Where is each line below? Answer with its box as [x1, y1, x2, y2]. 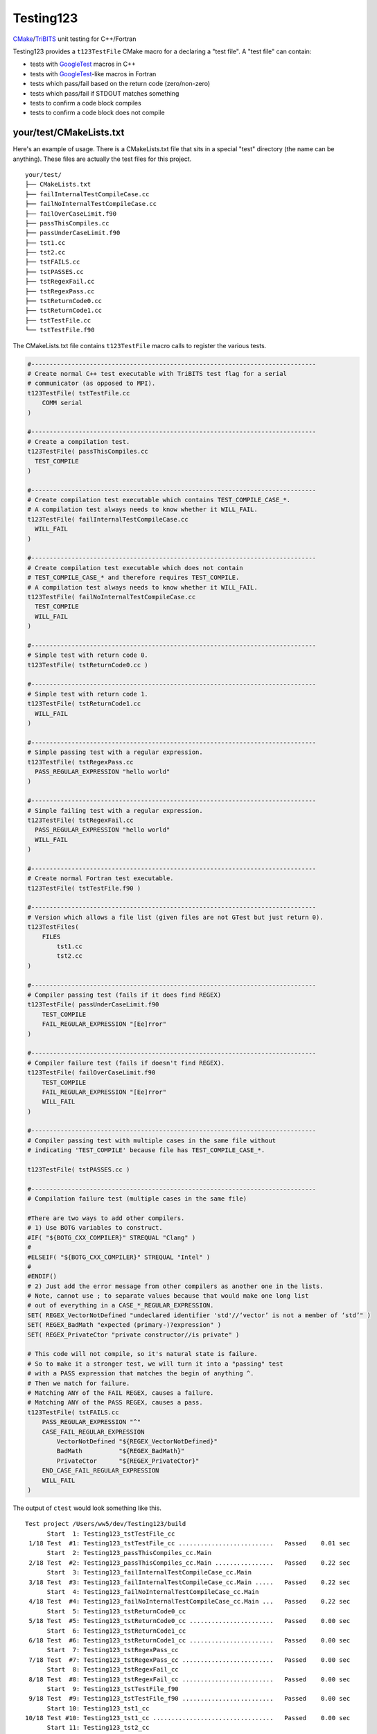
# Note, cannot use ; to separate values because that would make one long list [27, 1292, 309, 1300]
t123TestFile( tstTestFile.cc [27, 389, 130, 397]
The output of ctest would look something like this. [12, 1504, 162, 1512]
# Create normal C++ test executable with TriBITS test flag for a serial [27, 370, 288, 377]
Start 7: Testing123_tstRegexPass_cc [46, 1646, 179, 1654]
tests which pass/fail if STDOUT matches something [30, 89, 179, 97]
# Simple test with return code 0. [27, 651, 148, 659]
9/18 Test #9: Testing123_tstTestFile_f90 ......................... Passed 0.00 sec [28, 1694, 351, 1703]
